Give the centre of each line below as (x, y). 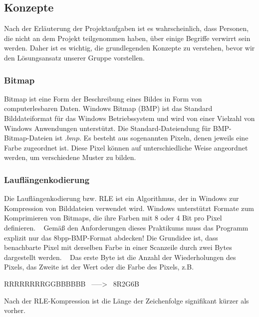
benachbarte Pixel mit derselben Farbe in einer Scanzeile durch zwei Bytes (118, 247)
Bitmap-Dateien (28, 138)
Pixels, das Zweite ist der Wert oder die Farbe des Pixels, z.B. (99, 267)
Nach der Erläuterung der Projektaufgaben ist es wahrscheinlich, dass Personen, (127, 28)
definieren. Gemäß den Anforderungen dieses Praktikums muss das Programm (126, 227)
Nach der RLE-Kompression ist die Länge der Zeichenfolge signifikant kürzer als (127, 300)
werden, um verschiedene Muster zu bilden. (70, 157)
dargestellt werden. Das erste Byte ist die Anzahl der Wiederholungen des (120, 257)
